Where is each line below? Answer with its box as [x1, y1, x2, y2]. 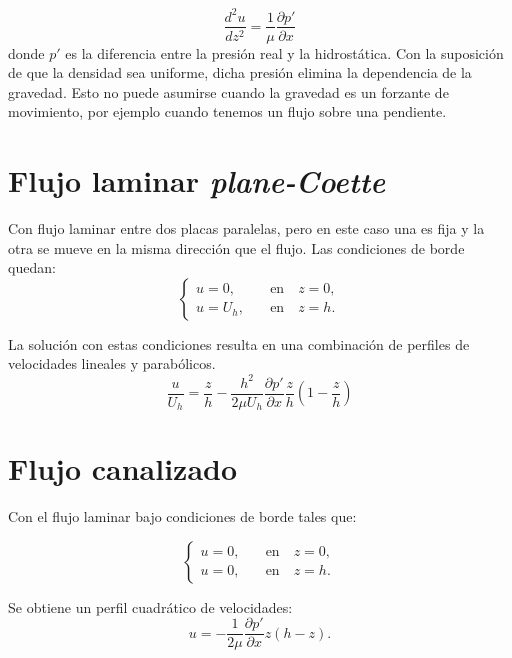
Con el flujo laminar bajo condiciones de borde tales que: [8, 506, 357, 527]
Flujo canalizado [8, 448, 238, 489]
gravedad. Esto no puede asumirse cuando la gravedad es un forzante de [8, 81, 449, 102]
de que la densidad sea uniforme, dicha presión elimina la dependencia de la [8, 62, 472, 83]
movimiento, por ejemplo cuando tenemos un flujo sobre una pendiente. [8, 101, 447, 122]
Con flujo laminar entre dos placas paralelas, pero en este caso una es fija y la [8, 218, 485, 239]
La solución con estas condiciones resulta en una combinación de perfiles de [8, 333, 470, 354]
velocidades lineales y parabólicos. [8, 353, 216, 374]
